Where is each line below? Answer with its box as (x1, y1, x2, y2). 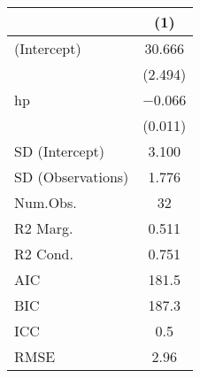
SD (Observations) (14, 166, 129, 187)
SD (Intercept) (14, 141, 105, 161)
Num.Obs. (14, 192, 77, 212)
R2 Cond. (14, 243, 73, 264)
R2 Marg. (14, 218, 73, 238)
